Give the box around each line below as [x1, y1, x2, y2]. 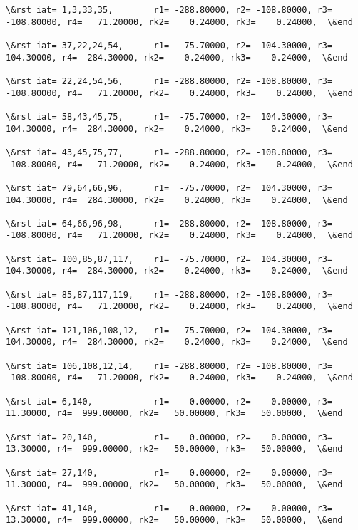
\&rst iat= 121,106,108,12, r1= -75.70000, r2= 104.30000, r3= [6, 325, 333, 336]
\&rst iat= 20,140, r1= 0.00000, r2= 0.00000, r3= [6, 432, 333, 442]
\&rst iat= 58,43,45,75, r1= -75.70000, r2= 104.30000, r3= [6, 111, 333, 122]
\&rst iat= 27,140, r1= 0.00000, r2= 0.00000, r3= [6, 467, 333, 478]
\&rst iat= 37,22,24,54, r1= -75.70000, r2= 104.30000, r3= [6, 40, 333, 51]
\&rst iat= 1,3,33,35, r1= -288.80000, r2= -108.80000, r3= [6, 5, 333, 15]
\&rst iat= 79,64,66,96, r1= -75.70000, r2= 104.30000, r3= [6, 182, 333, 193]
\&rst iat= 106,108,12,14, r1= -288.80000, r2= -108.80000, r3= [6, 360, 333, 371]
